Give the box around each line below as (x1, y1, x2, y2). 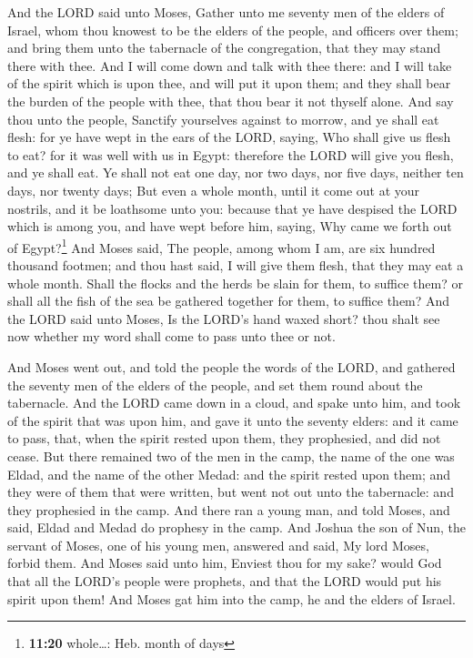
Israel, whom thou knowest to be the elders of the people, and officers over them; (7, 20, 458, 39)
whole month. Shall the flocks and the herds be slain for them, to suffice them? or (7, 273, 463, 292)
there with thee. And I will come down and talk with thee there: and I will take (7, 56, 452, 75)
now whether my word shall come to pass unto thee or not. (7, 327, 336, 346)
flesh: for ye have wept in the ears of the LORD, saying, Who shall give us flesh (7, 127, 451, 147)
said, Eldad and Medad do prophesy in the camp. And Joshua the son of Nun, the (7, 518, 467, 537)
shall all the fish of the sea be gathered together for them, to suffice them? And (7, 291, 450, 310)
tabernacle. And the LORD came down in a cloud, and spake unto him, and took (7, 393, 461, 412)
